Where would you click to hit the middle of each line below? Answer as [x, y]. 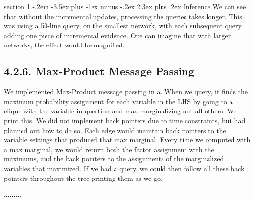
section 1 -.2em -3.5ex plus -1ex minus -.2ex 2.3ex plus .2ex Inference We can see [125, 6]
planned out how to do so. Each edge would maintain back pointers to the [115, 130]
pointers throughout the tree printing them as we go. [83, 178]
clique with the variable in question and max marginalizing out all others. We [120, 111]
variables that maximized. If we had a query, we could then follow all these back [124, 168]
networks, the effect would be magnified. [64, 45]
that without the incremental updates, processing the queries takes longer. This [123, 16]
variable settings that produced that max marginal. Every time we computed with [127, 140]
